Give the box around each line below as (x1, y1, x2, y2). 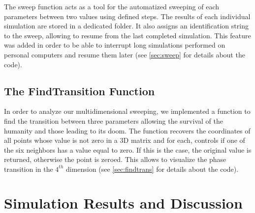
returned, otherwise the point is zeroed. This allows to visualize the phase (4, 154, 226, 164)
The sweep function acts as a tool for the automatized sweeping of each (4, 1, 220, 11)
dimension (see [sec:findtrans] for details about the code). (66, 163, 239, 174)
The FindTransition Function (4, 83, 155, 98)
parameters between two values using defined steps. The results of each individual (4, 11, 251, 21)
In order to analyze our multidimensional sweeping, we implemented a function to (4, 106, 251, 116)
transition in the (4, 163, 53, 174)
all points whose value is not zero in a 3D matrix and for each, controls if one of (4, 135, 245, 145)
